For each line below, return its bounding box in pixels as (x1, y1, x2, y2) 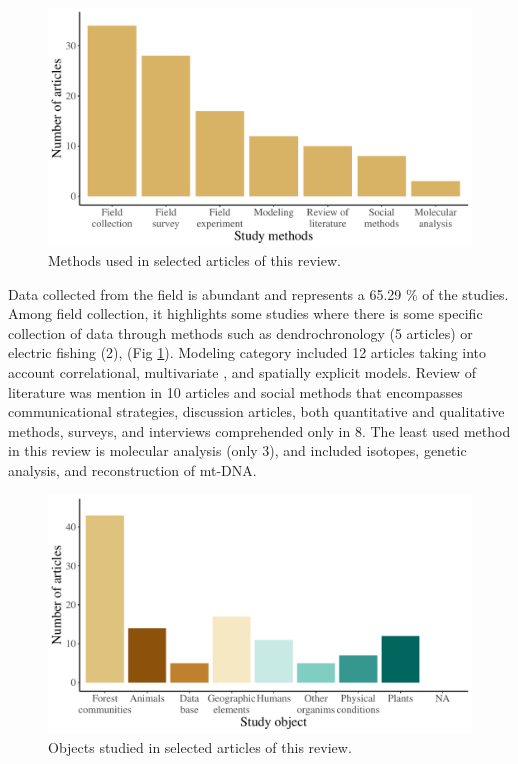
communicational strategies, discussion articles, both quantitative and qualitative (8, 401, 505, 422)
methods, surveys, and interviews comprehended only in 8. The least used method (8, 420, 511, 441)
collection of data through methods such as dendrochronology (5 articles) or (8, 322, 473, 343)
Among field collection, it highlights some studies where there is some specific (8, 303, 483, 324)
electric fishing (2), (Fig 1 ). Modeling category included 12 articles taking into (8, 342, 487, 363)
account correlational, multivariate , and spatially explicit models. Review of (8, 362, 476, 383)
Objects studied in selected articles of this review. (48, 736, 352, 757)
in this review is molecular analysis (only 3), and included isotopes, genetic (8, 440, 467, 461)
